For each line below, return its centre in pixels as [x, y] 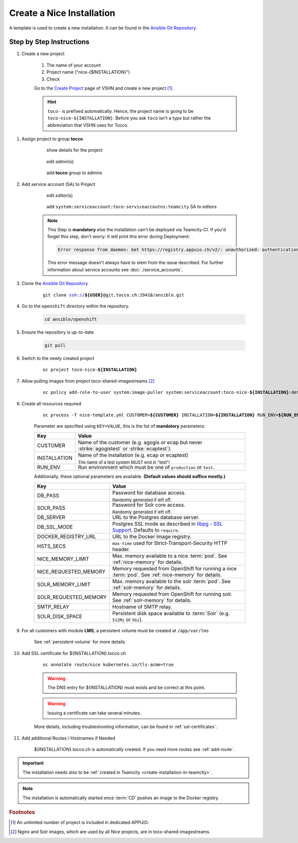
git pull [55, 345]
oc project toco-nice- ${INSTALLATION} [90, 370]
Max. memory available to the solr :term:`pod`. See [171, 581]
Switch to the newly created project [58, 358]
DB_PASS [48, 496]
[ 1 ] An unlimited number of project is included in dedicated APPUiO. [80, 823]
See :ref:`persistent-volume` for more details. [80, 642]
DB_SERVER [51, 517]
